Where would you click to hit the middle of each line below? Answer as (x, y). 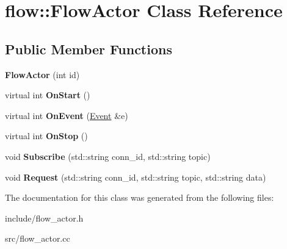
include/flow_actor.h (44, 218)
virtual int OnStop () (46, 136)
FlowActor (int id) (42, 74)
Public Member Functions (89, 49)
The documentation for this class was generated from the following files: (140, 197)
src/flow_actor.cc (38, 238)
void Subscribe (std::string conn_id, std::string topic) (108, 156)
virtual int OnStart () (48, 95)
